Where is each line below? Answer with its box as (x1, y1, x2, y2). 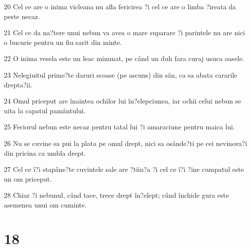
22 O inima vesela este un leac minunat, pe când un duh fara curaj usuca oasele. (4, 53, 245, 63)
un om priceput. (4, 173, 52, 184)
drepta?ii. (4, 79, 33, 89)
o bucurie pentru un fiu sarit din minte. (4, 37, 122, 47)
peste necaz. (4, 11, 40, 21)
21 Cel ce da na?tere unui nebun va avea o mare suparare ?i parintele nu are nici (4, 27, 245, 38)
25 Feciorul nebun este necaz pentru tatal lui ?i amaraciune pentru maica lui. (4, 122, 235, 132)
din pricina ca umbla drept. (4, 147, 86, 158)
